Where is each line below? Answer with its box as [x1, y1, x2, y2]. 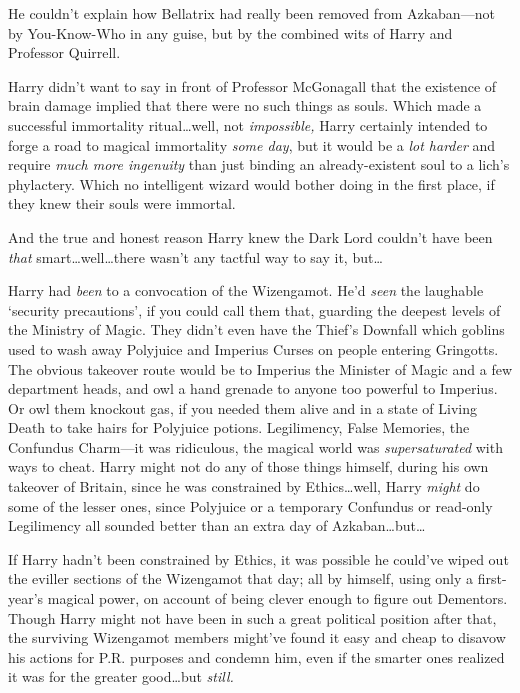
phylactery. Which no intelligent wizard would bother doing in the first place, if [8, 173, 495, 194]
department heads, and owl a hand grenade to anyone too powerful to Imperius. [8, 378, 498, 399]
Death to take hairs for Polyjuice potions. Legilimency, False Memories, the [8, 417, 470, 438]
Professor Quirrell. [8, 42, 121, 63]
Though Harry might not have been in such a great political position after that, [8, 607, 497, 628]
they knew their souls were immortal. [8, 193, 236, 214]
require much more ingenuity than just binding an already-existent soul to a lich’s [8, 154, 510, 175]
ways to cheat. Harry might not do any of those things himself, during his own [8, 456, 489, 477]
